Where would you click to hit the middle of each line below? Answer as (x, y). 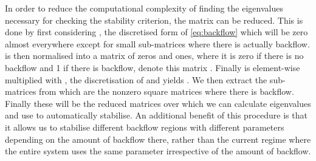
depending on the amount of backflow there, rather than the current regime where (158, 139)
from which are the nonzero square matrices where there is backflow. (167, 91)
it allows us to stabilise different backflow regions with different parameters (145, 127)
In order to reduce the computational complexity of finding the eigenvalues (144, 8)
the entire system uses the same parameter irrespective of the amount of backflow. (158, 151)
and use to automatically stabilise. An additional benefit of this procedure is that (156, 115)
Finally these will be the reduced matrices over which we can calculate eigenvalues (158, 103)
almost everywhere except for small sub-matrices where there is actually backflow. (157, 43)
